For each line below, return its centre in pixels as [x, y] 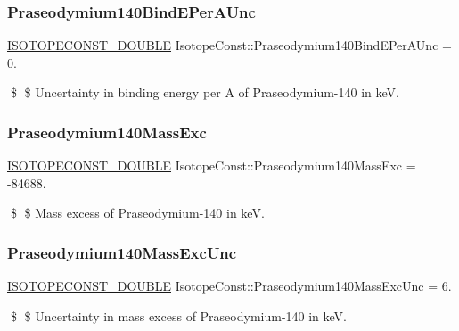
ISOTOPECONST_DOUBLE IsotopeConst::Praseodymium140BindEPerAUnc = [229, 45]
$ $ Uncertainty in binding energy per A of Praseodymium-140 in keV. [205, 92]
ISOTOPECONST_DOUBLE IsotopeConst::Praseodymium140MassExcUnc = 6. [229, 286]
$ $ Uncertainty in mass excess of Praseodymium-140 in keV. [179, 315]
